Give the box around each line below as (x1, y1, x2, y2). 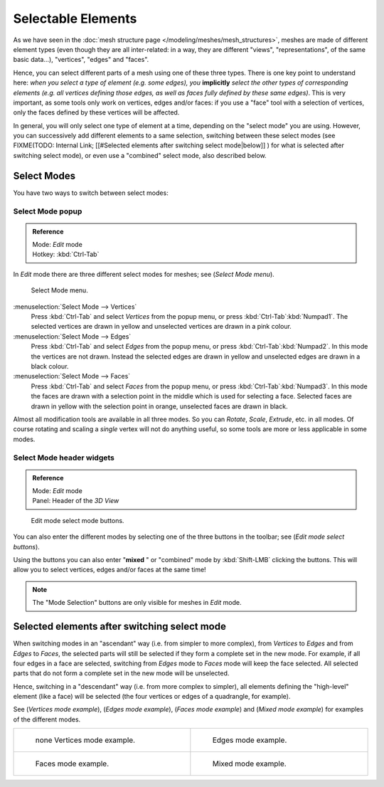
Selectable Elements (13, 11, 137, 26)
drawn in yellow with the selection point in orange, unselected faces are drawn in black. (31, 402, 288, 411)
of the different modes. (13, 715, 81, 724)
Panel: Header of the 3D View (32, 497, 119, 505)
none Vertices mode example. (35, 735, 135, 745)
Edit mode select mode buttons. (31, 516, 124, 524)
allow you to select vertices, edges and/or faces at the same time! (13, 566, 206, 574)
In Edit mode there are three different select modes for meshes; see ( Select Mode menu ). (13, 270, 275, 278)
